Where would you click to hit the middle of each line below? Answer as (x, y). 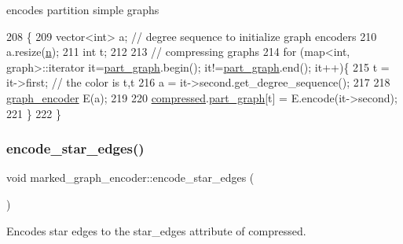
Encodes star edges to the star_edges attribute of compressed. (156, 230)
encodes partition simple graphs (83, 9)
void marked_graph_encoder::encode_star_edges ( (130, 177)
